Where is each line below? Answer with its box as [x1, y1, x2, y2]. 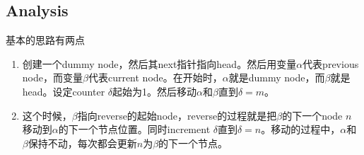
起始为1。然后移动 [112, 84, 197, 98]
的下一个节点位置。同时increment [58, 122, 211, 137]
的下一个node [282, 108, 343, 122]
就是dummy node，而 [228, 70, 325, 85]
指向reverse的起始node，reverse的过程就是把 [77, 108, 277, 122]
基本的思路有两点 [6, 33, 85, 47]
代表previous [303, 56, 359, 71]
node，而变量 [22, 70, 83, 85]
